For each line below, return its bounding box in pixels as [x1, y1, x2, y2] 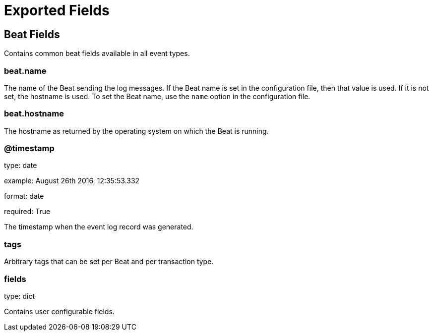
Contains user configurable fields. [4, 307, 115, 316]
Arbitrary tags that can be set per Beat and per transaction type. [4, 257, 214, 266]
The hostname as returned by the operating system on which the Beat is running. [4, 126, 269, 135]
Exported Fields [4, 2, 110, 19]
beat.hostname [4, 109, 64, 119]
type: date [4, 161, 37, 170]
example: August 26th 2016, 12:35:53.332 [4, 176, 140, 185]
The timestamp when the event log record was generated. [4, 223, 193, 231]
